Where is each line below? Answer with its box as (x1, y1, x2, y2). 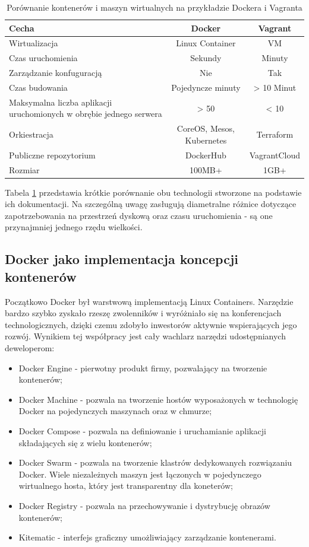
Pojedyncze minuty (171, 81, 241, 93)
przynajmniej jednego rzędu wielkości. (5, 221, 143, 233)
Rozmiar (9, 163, 40, 176)
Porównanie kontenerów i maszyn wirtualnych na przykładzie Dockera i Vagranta (7, 1, 302, 13)
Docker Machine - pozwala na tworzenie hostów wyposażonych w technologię (18, 393, 298, 405)
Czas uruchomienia (9, 52, 78, 64)
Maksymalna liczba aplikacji (9, 96, 112, 108)
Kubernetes (185, 133, 227, 146)
